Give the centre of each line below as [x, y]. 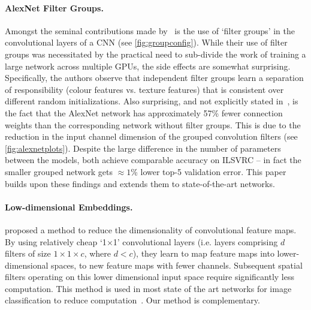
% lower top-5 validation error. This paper [209, 171]
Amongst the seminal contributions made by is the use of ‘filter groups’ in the [150, 30]
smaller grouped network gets [59, 171]
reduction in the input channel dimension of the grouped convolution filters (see [151, 136]
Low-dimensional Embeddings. [69, 207]
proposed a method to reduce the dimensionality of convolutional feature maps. [151, 229]
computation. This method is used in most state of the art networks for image [148, 288]
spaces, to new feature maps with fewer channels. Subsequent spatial [177, 265]
